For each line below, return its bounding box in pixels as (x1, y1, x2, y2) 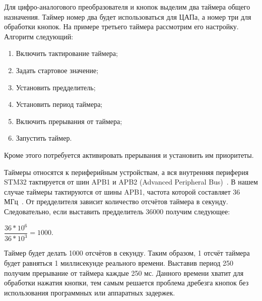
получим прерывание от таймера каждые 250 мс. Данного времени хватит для (4, 267, 244, 278)
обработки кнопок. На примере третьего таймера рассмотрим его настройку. (4, 21, 239, 32)
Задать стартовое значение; (16, 65, 99, 75)
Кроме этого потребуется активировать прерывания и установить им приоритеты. (4, 149, 254, 160)
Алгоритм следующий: (4, 31, 74, 41)
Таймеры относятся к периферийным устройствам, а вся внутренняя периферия (4, 166, 249, 177)
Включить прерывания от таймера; (16, 115, 122, 126)
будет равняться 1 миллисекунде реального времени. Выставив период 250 (4, 258, 234, 268)
